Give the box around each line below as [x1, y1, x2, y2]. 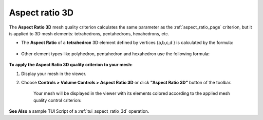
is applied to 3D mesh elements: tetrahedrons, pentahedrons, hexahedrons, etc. [9, 30, 169, 36]
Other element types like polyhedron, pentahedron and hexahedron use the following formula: [21, 51, 209, 57]
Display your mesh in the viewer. [21, 71, 87, 76]
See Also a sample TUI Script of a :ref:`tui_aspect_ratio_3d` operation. [9, 108, 150, 114]
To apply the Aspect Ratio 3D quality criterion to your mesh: [9, 62, 133, 68]
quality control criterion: [33, 97, 82, 103]
